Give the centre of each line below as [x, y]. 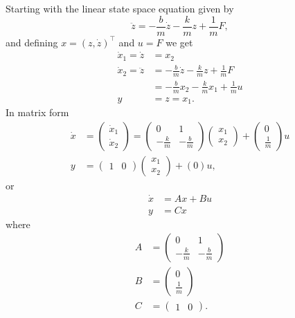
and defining [32, 42]
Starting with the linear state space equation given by [120, 8]
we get [179, 42]
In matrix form [37, 112]
